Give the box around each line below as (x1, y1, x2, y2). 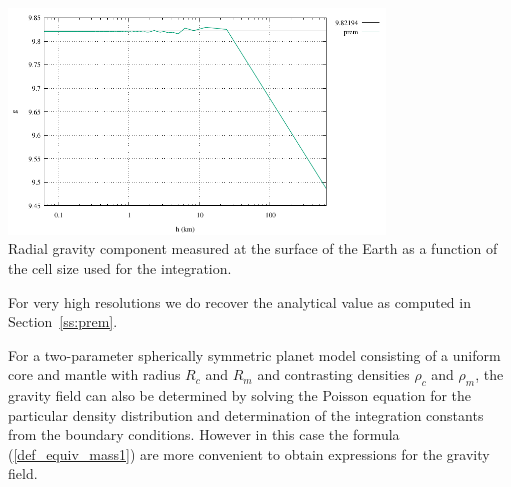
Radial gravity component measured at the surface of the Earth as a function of (8, 238, 498, 259)
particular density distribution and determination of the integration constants (8, 404, 484, 425)
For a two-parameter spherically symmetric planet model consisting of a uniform (8, 344, 501, 365)
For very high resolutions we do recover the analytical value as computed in (8, 291, 471, 312)
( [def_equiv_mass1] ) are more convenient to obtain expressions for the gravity (8, 443, 490, 464)
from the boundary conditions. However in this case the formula (8, 424, 400, 445)
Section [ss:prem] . (8, 311, 118, 332)
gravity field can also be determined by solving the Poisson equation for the (8, 385, 472, 406)
